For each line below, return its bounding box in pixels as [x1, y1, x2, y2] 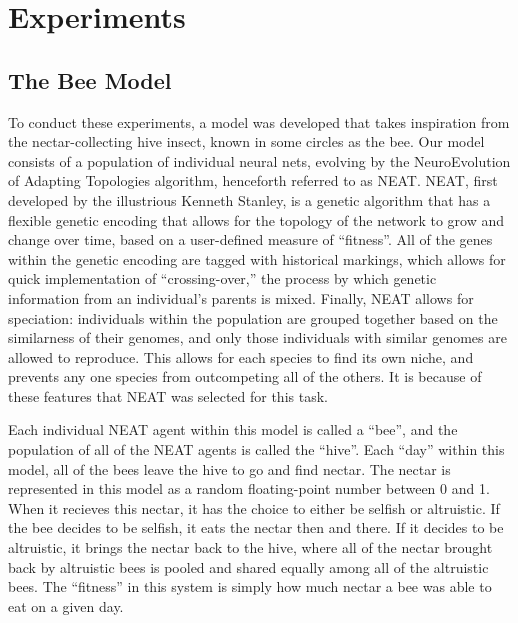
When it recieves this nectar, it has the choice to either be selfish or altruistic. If [8, 497, 500, 518]
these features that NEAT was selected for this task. [8, 385, 328, 406]
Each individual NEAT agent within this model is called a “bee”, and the [8, 419, 458, 440]
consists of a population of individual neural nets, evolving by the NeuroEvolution [8, 150, 511, 171]
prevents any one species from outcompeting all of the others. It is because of [8, 366, 482, 387]
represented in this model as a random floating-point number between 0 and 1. [8, 478, 490, 499]
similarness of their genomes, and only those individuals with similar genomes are [8, 327, 507, 348]
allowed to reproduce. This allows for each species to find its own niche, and [8, 346, 474, 367]
